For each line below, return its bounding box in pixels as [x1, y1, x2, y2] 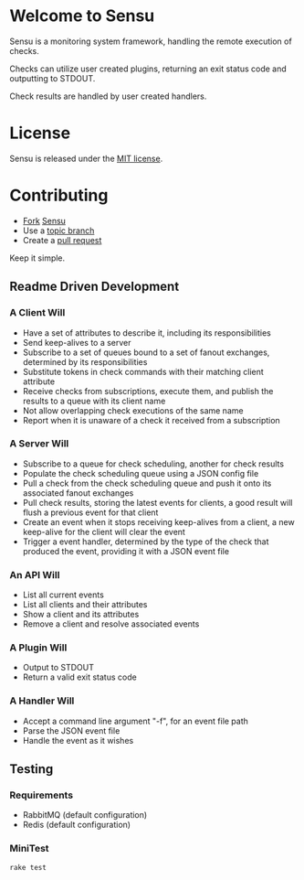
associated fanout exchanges [22, 487, 134, 499]
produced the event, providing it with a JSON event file [22, 545, 230, 556]
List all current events [22, 589, 105, 600]
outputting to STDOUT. [9, 72, 96, 83]
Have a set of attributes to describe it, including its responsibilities [22, 327, 271, 338]
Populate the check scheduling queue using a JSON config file [22, 467, 259, 478]
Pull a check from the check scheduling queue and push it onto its [22, 478, 272, 488]
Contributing [9, 185, 109, 206]
